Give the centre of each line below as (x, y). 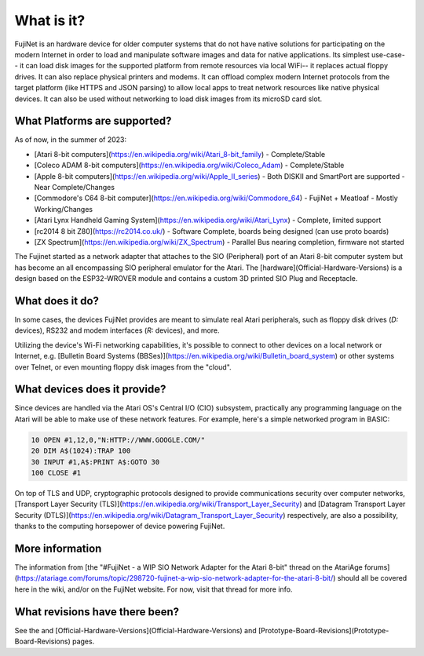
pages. (83, 641)
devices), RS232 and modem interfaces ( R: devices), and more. (117, 330)
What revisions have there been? (97, 612)
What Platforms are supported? (93, 121)
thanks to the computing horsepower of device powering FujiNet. (120, 527)
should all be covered (372, 578)
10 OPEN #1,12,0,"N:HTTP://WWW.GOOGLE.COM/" (118, 440)
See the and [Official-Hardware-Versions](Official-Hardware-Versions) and (135, 630)
